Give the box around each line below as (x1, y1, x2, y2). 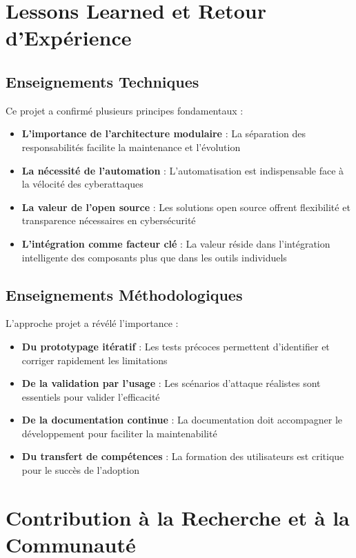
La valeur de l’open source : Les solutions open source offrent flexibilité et (21, 199, 350, 214)
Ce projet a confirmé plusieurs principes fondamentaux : (6, 103, 244, 117)
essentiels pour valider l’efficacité (21, 389, 160, 403)
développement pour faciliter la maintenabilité (21, 426, 217, 440)
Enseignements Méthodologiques (6, 283, 243, 305)
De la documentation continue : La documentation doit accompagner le (21, 412, 343, 427)
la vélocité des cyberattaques (21, 177, 144, 191)
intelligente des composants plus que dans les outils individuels (21, 250, 287, 264)
